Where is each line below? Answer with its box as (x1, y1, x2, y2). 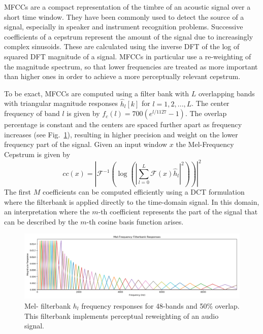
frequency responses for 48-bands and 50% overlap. (81, 300, 240, 311)
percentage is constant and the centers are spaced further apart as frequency (4, 119, 242, 130)
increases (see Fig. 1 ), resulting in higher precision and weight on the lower (4, 129, 238, 139)
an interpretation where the (4, 206, 90, 217)
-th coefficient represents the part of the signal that (98, 206, 258, 217)
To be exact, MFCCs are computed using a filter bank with (4, 88, 189, 98)
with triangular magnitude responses (4, 98, 118, 108)
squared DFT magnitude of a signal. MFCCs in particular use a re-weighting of (4, 51, 251, 61)
